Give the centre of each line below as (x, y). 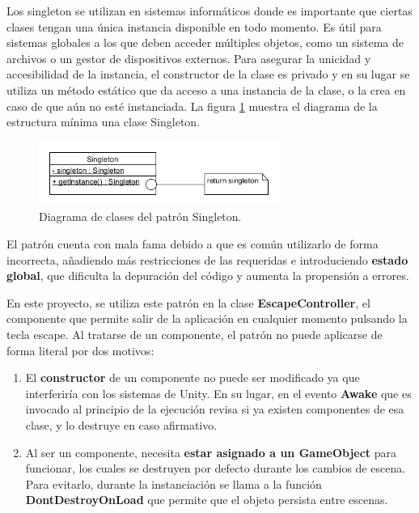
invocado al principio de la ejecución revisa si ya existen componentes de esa (215, 409)
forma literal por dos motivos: (80, 350)
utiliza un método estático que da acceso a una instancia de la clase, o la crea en (206, 89)
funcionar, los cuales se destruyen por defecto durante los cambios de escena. (216, 468)
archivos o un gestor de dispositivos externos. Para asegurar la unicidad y (189, 58)
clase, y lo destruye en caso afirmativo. (121, 425)
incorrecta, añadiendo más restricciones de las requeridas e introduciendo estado (207, 259)
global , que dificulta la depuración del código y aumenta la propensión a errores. (208, 276)
